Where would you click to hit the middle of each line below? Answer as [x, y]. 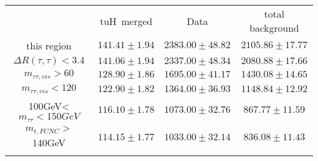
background [274, 28]
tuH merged [126, 21]
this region [49, 45]
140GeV [49, 142]
